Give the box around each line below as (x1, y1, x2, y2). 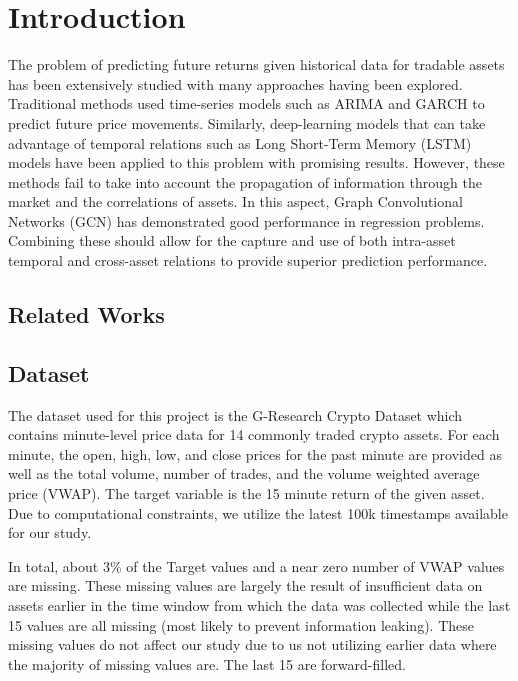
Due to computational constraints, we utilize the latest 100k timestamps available (8, 502, 508, 523)
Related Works (8, 299, 165, 330)
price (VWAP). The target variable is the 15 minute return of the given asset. (8, 483, 485, 504)
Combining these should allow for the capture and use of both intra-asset (8, 230, 456, 251)
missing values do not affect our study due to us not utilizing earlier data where (8, 634, 497, 655)
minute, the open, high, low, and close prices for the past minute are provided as (8, 443, 502, 464)
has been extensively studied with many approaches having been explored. (8, 73, 463, 94)
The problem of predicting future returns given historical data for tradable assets (8, 54, 505, 75)
